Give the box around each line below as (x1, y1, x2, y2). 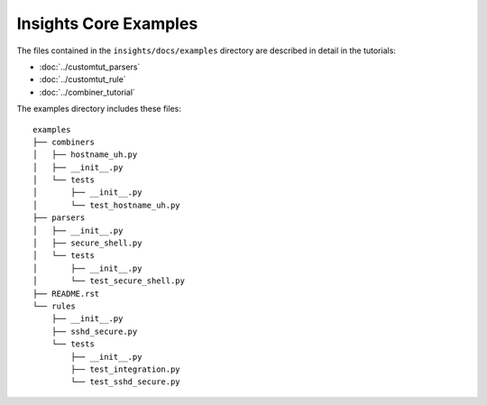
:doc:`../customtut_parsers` (39, 61, 141, 72)
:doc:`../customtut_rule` (39, 74, 126, 85)
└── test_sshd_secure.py (70, 377, 180, 387)
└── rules (32, 300, 76, 311)
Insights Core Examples (16, 14, 198, 33)
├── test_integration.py (70, 364, 180, 374)
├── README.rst (32, 289, 100, 299)
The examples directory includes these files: (16, 104, 182, 115)
